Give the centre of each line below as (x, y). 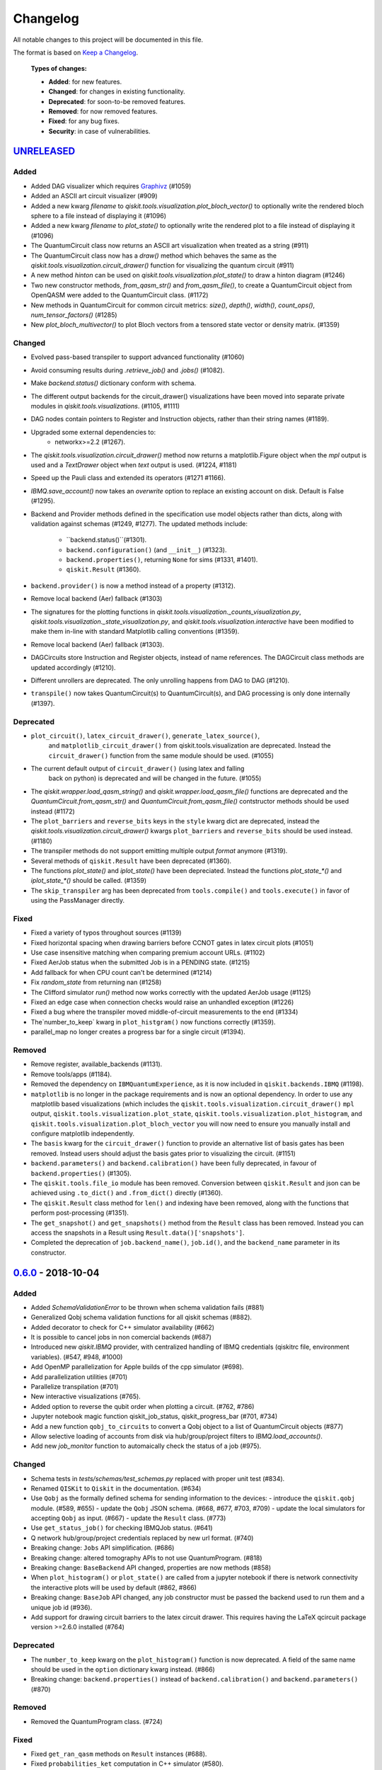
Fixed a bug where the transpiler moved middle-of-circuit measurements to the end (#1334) (164, 1012)
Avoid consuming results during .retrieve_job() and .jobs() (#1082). (128, 370)
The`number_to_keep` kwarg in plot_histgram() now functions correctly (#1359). (153, 1022)
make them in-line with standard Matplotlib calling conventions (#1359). (135, 632)
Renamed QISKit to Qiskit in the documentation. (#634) (116, 1488)
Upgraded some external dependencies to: (93, 432)
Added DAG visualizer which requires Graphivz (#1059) (111, 186)
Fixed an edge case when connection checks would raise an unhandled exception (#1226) (162, 1003)
